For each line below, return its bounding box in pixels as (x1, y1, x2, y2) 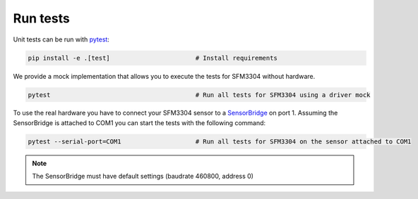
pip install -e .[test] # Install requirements (28, 53, 278, 62)
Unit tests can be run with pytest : (13, 35, 109, 44)
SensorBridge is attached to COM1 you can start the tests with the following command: (13, 118, 266, 127)
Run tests (13, 11, 70, 26)
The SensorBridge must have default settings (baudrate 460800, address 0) (32, 172, 254, 181)
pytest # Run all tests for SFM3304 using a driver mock (28, 91, 371, 98)
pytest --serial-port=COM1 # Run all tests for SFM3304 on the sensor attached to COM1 (28, 137, 412, 146)
